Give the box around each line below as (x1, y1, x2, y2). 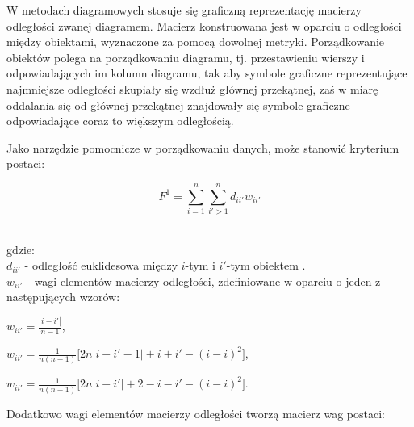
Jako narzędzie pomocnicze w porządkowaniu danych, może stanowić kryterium (6, 139, 399, 156)
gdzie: (6, 241, 35, 257)
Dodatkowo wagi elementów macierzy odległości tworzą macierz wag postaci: (6, 404, 386, 421)
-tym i (185, 257, 215, 274)
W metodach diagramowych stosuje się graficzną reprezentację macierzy (6, 2, 362, 18)
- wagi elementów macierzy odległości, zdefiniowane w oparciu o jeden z (27, 272, 381, 289)
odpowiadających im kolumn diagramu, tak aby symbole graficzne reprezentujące (6, 65, 408, 82)
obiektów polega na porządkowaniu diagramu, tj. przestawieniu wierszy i (6, 48, 365, 65)
